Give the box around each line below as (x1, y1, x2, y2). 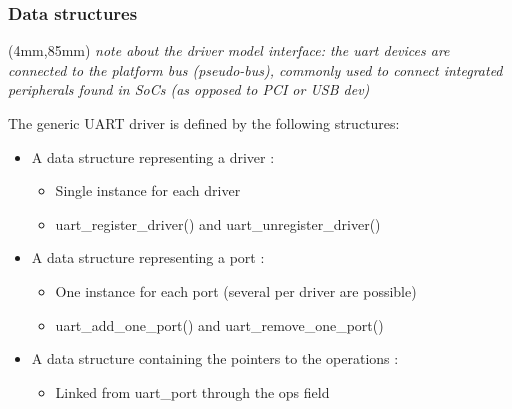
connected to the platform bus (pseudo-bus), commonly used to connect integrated (8, 59, 503, 80)
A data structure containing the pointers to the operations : (31, 348, 399, 369)
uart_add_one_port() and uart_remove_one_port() (55, 314, 384, 335)
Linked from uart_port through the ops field (55, 381, 330, 402)
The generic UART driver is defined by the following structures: (8, 113, 400, 133)
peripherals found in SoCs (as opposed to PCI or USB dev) (8, 79, 370, 100)
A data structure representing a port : (31, 247, 265, 268)
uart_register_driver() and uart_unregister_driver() (55, 213, 381, 234)
